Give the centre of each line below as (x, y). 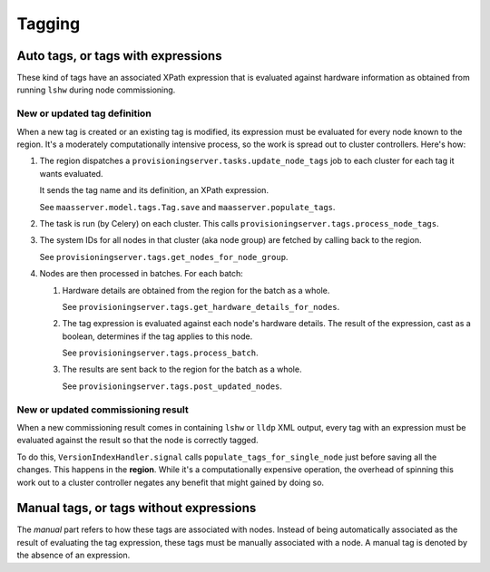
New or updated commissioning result (103, 410)
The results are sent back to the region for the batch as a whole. (182, 369)
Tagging (49, 24)
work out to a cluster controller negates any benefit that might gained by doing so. (171, 482)
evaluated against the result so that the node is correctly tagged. (137, 441)
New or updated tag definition (84, 113)
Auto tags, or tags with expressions (119, 56)
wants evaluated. (71, 173)
